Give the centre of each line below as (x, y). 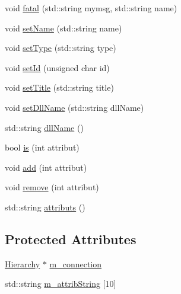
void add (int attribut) (46, 167)
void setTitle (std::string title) (59, 87)
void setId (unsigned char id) (57, 67)
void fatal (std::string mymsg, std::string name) (91, 8)
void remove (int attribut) (52, 187)
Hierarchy (23, 263)
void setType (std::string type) (61, 48)
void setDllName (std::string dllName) (74, 107)
